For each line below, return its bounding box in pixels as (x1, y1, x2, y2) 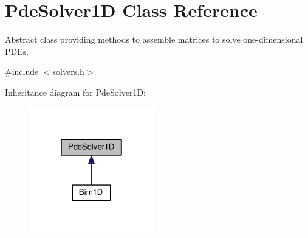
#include (5, 65, 39, 78)
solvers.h (52, 65, 84, 78)
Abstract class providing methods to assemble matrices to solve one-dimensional (5, 33, 303, 46)
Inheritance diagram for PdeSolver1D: (5, 85, 146, 98)
